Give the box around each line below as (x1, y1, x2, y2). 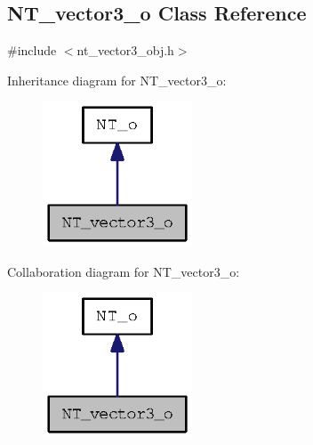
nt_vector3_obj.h (76, 41, 174, 60)
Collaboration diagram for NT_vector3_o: (7, 262, 240, 280)
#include (7, 41, 57, 60)
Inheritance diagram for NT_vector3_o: (7, 70, 227, 89)
